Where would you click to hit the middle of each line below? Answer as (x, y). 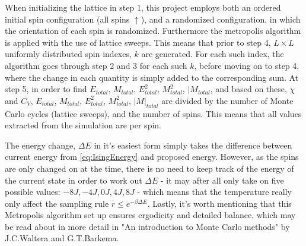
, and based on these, (248, 89)
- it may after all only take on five (222, 180)
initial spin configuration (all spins (67, 19)
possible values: (33, 192)
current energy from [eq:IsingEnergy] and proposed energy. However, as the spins (152, 157)
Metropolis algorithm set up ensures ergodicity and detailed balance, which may (150, 215)
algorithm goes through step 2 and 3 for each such (96, 65)
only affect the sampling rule (57, 203)
